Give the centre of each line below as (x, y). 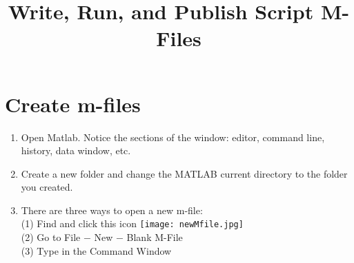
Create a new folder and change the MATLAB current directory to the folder (184, 173)
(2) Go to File (51, 237)
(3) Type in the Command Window (96, 250)
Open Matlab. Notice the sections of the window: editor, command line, (173, 137)
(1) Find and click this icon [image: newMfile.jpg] (132, 223)
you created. (47, 187)
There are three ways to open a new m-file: (112, 210)
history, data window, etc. (76, 150)
